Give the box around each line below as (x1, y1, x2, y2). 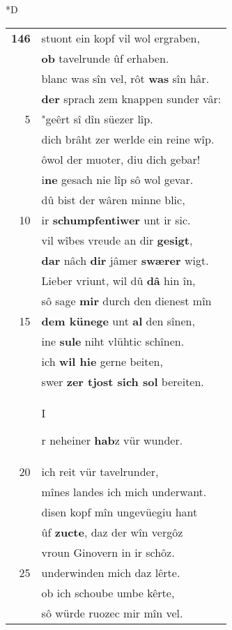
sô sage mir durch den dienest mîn (41, 292, 212, 309)
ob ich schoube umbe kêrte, (41, 584, 175, 601)
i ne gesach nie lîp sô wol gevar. (41, 171, 194, 187)
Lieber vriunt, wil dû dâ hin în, (41, 272, 196, 289)
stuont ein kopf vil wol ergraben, (41, 29, 200, 46)
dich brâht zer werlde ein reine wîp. (41, 130, 215, 147)
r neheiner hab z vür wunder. (41, 431, 183, 448)
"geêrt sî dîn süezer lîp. (41, 110, 153, 127)
